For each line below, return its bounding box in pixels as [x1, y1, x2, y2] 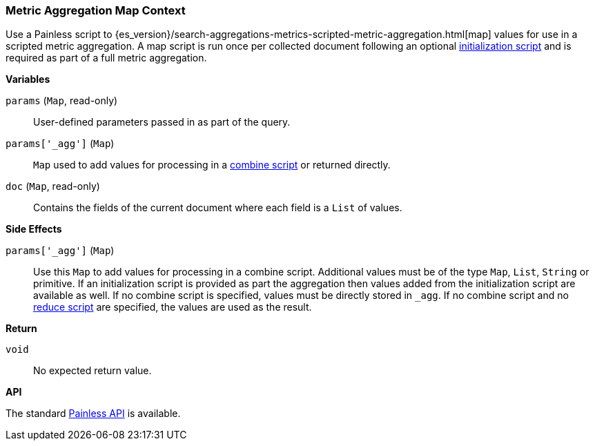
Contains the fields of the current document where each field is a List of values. [33, 202, 402, 214]
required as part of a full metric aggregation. [6, 52, 207, 64]
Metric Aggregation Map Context [6, 3, 186, 17]
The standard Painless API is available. [6, 407, 181, 420]
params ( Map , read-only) [6, 95, 118, 107]
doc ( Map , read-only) [6, 180, 100, 193]
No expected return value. [33, 365, 152, 377]
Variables [6, 73, 50, 86]
